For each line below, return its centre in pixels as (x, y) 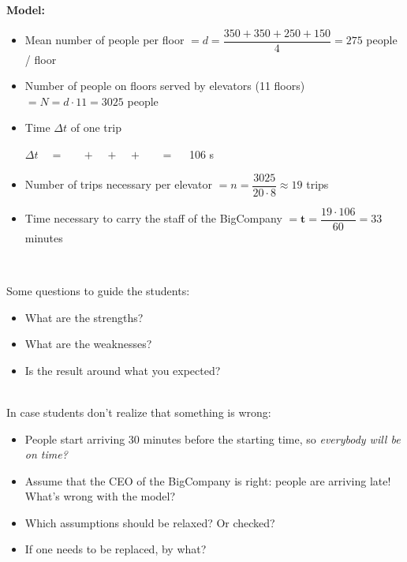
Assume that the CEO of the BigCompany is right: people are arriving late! (208, 480)
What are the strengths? (84, 317)
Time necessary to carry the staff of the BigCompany (153, 218)
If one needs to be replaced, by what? (116, 549)
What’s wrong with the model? (100, 496)
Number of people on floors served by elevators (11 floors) (165, 86)
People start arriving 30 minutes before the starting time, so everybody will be (213, 438)
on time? (46, 454)
